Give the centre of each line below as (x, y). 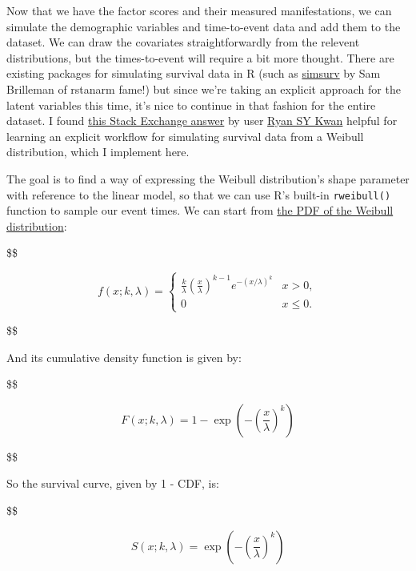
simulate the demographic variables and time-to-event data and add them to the (204, 26)
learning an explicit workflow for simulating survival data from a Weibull (185, 136)
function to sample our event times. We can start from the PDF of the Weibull (200, 210)
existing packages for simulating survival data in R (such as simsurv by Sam (194, 73)
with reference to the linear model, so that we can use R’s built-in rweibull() (199, 194)
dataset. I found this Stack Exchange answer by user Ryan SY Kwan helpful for (202, 121)
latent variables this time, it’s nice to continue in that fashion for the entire (191, 105)
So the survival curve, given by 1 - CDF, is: (113, 483)
